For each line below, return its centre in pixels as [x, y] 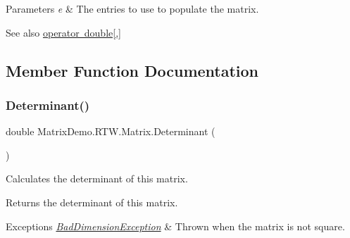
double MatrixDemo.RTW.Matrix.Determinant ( [111, 131]
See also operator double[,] [63, 32]
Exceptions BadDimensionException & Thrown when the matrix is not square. [175, 226]
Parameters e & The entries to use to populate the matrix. [132, 8]
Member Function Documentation [132, 70]
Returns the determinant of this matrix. [92, 202]
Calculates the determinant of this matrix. [97, 178]
